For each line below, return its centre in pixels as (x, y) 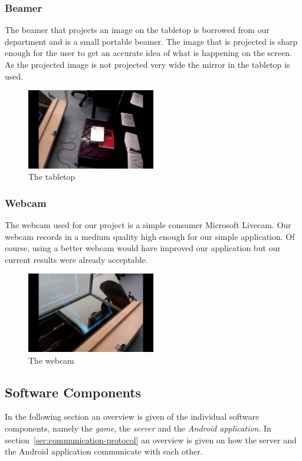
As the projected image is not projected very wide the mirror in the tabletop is (147, 64)
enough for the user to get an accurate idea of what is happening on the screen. (148, 53)
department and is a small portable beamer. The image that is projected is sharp (151, 41)
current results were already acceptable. (76, 259)
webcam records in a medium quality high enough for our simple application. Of (150, 236)
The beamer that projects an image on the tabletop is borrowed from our (137, 30)
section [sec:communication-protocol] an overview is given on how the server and (151, 439)
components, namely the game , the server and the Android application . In (138, 428)
